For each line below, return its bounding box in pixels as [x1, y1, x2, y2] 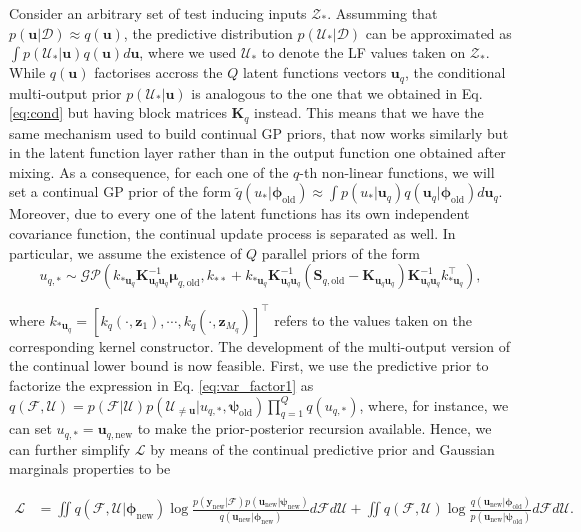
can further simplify [9, 438, 131, 459]
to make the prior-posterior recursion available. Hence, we [137, 418, 492, 439]
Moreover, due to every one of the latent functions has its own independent [9, 203, 470, 224]
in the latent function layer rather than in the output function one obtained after [9, 142, 506, 163]
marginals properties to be [9, 458, 171, 479]
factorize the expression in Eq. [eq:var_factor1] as [9, 374, 314, 395]
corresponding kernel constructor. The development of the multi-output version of [9, 335, 510, 356]
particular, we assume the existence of [9, 242, 242, 263]
